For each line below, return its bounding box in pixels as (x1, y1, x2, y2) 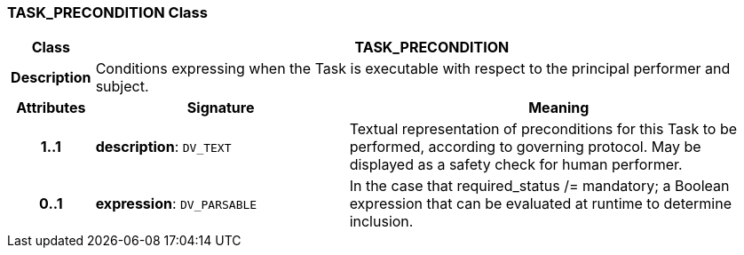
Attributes (16, 99, 86, 117)
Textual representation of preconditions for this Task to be (349, 120, 738, 139)
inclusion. (349, 212, 414, 231)
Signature (186, 99, 255, 117)
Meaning (528, 99, 590, 117)
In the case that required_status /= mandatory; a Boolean (349, 177, 730, 195)
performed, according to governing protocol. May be (349, 138, 701, 156)
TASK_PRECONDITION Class (7, 4, 208, 21)
